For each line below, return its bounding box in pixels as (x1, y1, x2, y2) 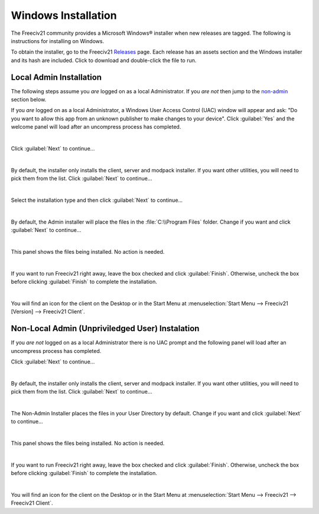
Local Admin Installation (11, 72, 102, 82)
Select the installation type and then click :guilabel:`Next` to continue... (11, 197, 183, 204)
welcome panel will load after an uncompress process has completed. (11, 123, 181, 130)
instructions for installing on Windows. (11, 37, 105, 44)
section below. (11, 96, 47, 103)
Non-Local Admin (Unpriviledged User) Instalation (11, 323, 200, 333)
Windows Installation (11, 9, 118, 22)
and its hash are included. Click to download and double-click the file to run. (11, 57, 197, 64)
